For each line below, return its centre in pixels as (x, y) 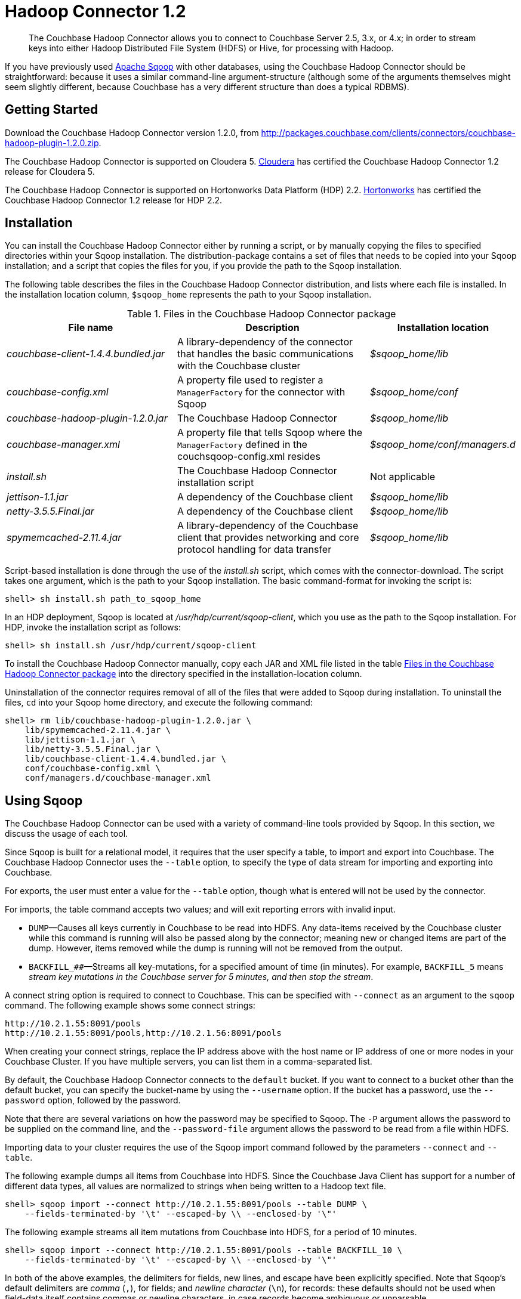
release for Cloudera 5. (50, 171)
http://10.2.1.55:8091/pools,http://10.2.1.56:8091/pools (143, 1033)
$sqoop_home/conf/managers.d (443, 445)
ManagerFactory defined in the (242, 445)
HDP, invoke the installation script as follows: (93, 627)
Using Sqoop (44, 800)
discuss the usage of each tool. (67, 834)
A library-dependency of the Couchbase (268, 526)
